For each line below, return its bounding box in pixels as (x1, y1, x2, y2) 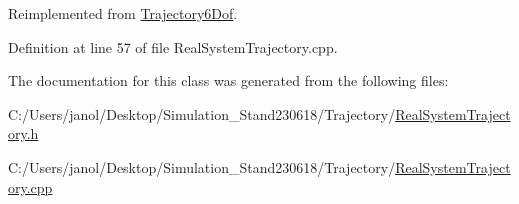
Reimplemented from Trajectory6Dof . (8, 3, 238, 23)
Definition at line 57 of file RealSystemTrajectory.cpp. (8, 36, 338, 57)
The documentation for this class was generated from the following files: (8, 70, 449, 91)
